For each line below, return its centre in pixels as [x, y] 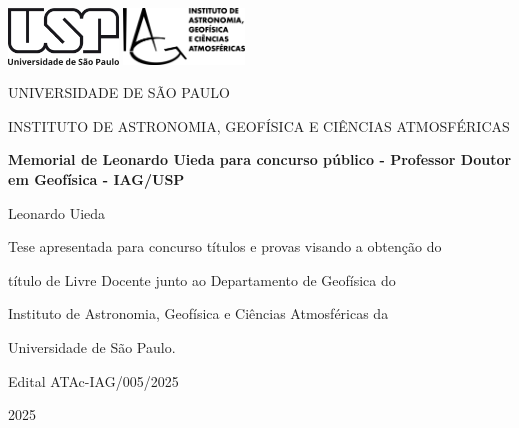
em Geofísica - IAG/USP [96, 179]
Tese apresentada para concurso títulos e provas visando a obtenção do [225, 246]
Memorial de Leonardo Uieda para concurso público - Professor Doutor [260, 159]
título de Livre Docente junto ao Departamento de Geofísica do [202, 279]
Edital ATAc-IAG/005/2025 [93, 380]
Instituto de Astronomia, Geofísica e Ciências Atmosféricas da [198, 313]
